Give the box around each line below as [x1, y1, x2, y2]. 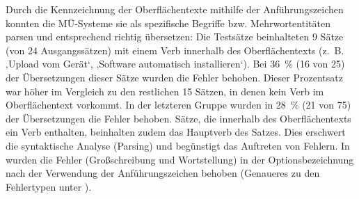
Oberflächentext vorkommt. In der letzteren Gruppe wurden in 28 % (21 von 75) [6, 97, 351, 112]
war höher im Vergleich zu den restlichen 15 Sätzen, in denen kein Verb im [6, 83, 324, 98]
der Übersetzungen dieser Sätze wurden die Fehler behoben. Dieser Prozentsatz [6, 70, 343, 84]
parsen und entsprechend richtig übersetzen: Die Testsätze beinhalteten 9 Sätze [6, 29, 344, 44]
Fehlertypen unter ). [6, 179, 92, 193]
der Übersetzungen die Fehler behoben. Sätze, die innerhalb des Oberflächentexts [6, 111, 351, 125]
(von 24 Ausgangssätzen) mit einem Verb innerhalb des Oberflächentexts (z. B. [6, 42, 344, 57]
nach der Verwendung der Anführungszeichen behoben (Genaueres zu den [6, 166, 320, 180]
